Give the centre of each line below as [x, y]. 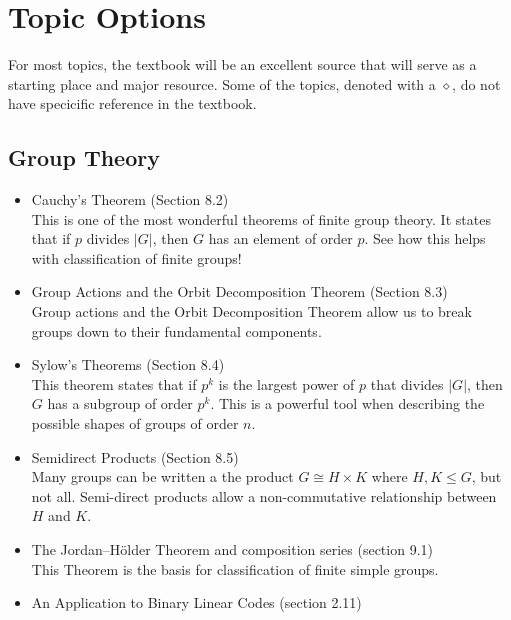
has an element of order [280, 238]
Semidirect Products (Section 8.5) [135, 456]
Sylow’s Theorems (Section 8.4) [128, 364]
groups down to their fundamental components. [176, 330]
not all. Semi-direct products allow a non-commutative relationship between [264, 495]
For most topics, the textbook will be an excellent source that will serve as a [242, 64]
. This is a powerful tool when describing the [347, 403]
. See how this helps [425, 238]
